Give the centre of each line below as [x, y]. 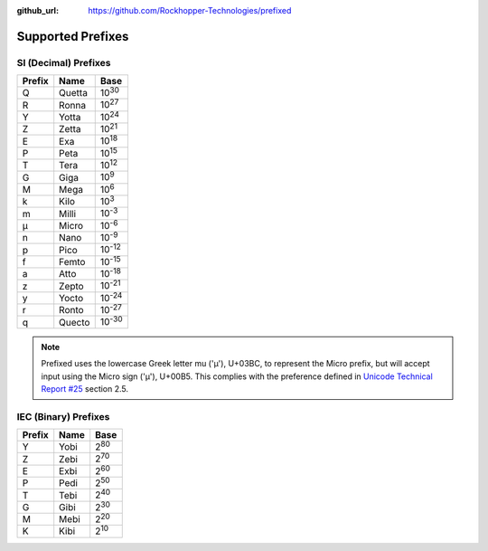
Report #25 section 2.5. [85, 388]
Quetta [73, 93]
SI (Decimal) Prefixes [64, 62]
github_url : [38, 10]
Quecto [75, 322]
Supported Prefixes [73, 36]
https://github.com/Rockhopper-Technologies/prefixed [190, 10]
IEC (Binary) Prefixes [63, 416]
